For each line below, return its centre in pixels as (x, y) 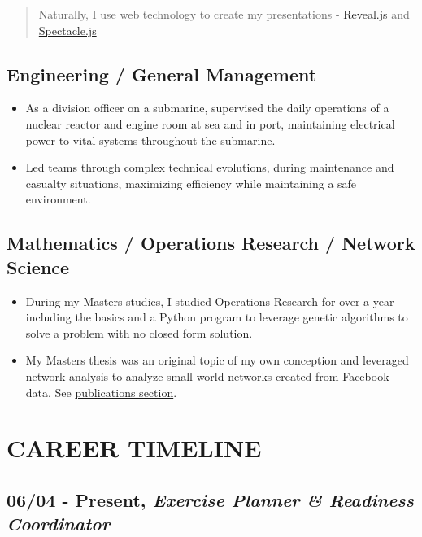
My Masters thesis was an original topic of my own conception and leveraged (217, 360)
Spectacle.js (67, 30)
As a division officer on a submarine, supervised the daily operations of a (207, 108)
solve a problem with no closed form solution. (139, 332)
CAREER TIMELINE (134, 448)
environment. (58, 199)
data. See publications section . (101, 392)
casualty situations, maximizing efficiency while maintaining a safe (191, 183)
